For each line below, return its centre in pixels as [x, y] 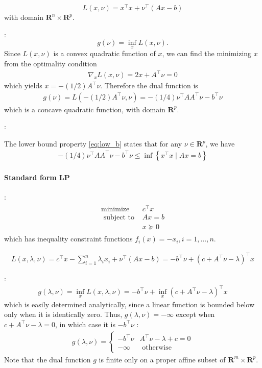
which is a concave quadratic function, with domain [85, 109]
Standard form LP [37, 177]
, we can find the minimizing [207, 53]
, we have [220, 144]
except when [195, 314]
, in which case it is [85, 324]
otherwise [157, 348]
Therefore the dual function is [151, 85]
